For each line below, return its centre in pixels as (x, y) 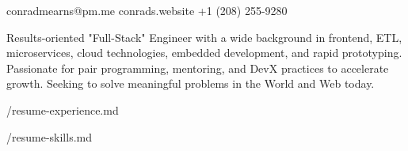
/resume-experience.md (63, 109)
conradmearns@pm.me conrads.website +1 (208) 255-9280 (147, 10)
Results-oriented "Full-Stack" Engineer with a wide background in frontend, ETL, (204, 37)
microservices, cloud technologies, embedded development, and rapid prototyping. (204, 53)
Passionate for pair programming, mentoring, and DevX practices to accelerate (198, 68)
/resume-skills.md (49, 136)
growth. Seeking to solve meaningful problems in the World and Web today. (191, 83)
